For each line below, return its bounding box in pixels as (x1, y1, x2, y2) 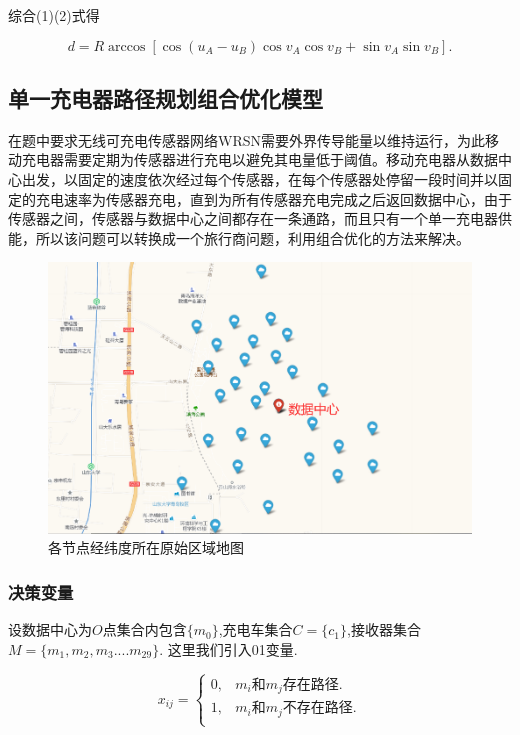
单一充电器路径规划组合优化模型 (8, 82, 323, 113)
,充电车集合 (218, 619, 293, 640)
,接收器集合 (347, 619, 421, 640)
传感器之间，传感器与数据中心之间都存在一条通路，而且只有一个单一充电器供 (8, 208, 512, 229)
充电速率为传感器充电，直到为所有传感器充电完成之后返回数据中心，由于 (35, 188, 512, 209)
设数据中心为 (8, 619, 92, 640)
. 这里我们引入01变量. (159, 638, 298, 659)
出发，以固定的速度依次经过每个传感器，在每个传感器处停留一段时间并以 (21, 168, 498, 189)
